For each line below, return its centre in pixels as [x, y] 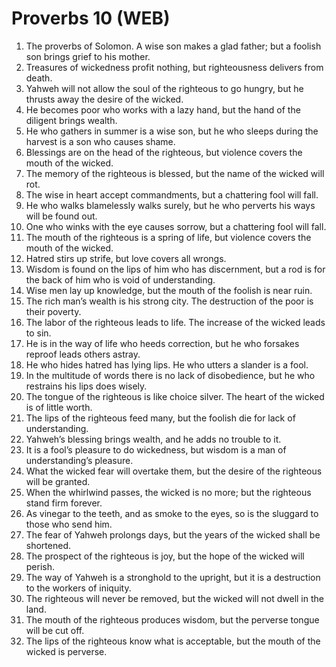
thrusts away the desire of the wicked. [104, 99]
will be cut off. [55, 630]
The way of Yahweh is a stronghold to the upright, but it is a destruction [173, 577]
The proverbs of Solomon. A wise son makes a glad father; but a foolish [173, 46]
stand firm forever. [64, 503]
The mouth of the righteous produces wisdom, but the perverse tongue [172, 619]
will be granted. [58, 481]
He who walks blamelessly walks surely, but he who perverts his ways [170, 205]
